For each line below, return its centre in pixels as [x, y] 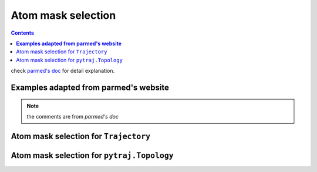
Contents [23, 33]
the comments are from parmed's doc [72, 116]
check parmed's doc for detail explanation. [63, 71]
